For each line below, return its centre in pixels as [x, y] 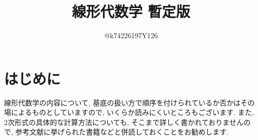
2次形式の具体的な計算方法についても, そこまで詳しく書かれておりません [124, 122]
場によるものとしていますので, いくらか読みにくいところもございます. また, [129, 112]
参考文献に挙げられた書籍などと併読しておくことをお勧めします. [122, 132]
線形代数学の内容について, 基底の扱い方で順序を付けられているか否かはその [130, 102]
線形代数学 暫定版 [131, 11]
